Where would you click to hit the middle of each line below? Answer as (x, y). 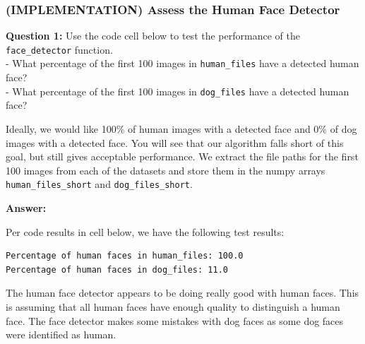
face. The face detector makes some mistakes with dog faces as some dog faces (175, 320)
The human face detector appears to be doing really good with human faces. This (182, 293)
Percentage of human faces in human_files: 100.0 (125, 256)
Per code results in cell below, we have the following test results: (145, 231)
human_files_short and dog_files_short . (99, 184)
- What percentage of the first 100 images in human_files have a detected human (182, 63)
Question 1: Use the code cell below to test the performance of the (153, 36)
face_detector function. (59, 49)
